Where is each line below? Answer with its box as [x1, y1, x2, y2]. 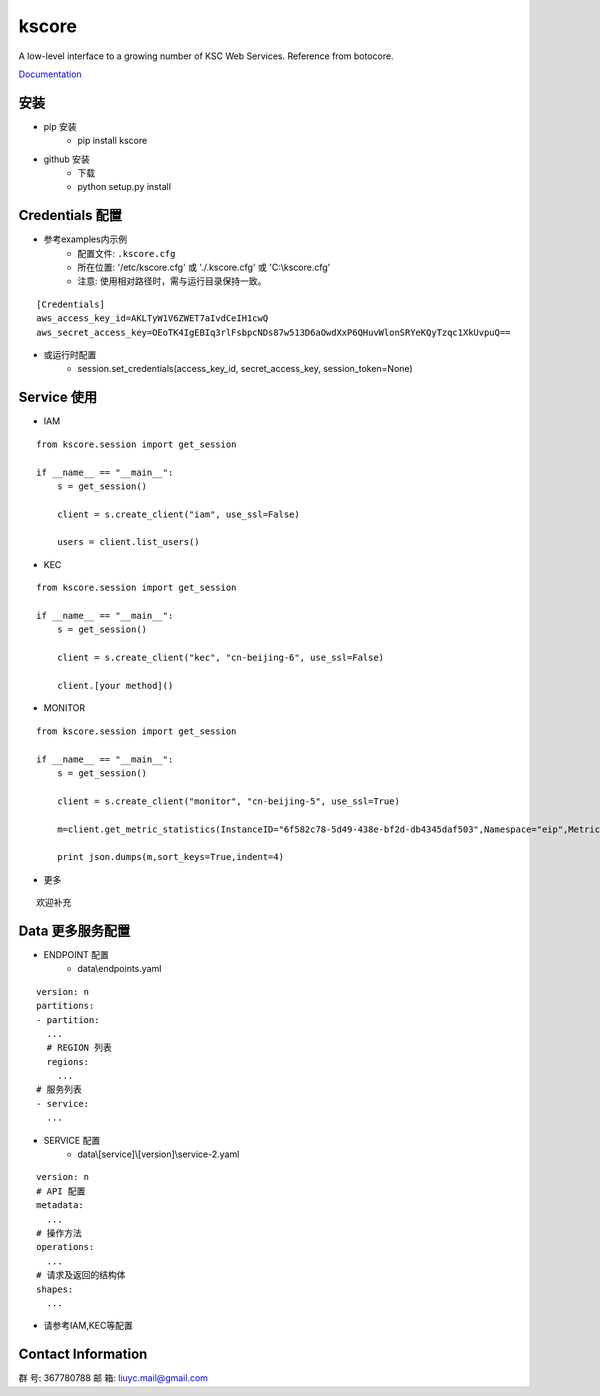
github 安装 [43, 153, 90, 165]
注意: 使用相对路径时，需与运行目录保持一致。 [77, 275, 267, 287]
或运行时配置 [43, 349, 97, 361]
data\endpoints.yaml [77, 963, 162, 975]
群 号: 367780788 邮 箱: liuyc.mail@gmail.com [18, 1372, 209, 1384]
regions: [46, 1056, 90, 1067]
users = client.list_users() [56, 536, 200, 548]
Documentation [18, 68, 82, 80]
